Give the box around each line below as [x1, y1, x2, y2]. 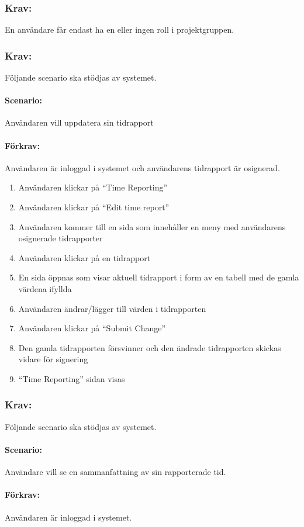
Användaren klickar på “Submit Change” [18, 322, 166, 334]
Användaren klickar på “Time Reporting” [18, 181, 168, 193]
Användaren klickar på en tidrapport [18, 251, 151, 263]
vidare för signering [18, 353, 88, 365]
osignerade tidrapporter [18, 232, 103, 244]
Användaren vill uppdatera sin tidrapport [5, 116, 154, 129]
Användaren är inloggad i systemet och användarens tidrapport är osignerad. [5, 161, 280, 174]
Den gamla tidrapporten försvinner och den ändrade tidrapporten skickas [18, 341, 281, 353]
